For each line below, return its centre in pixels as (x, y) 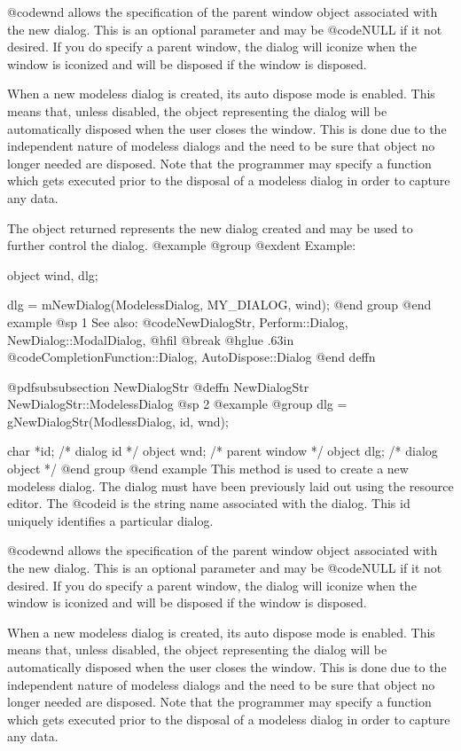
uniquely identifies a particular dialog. (110, 520)
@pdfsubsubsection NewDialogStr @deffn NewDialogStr (158, 386)
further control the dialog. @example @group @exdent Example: (182, 245)
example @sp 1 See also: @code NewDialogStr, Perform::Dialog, (178, 321)
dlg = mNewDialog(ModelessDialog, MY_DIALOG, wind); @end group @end (219, 305)
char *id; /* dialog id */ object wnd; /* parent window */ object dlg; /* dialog (223, 451)
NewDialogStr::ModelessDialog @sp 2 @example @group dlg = (177, 404)
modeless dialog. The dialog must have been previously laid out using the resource (230, 485)
